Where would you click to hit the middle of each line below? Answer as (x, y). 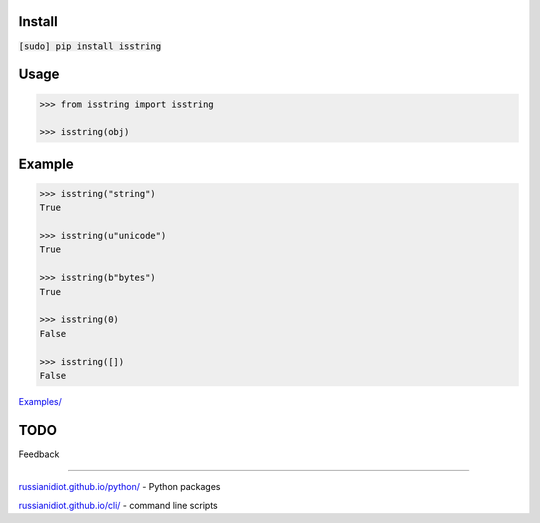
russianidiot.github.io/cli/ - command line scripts (118, 505)
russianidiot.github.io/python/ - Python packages (119, 487)
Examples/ (40, 401)
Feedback (39, 454)
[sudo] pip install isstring (90, 46)
